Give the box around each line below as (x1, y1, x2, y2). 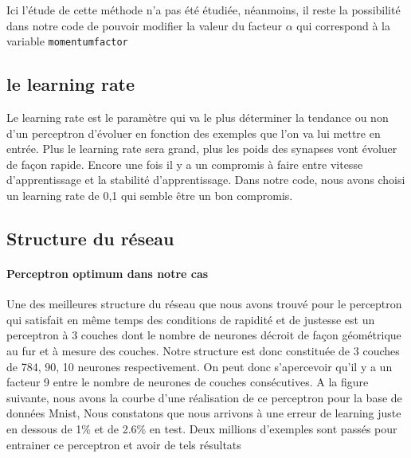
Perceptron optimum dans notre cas (6, 264, 209, 281)
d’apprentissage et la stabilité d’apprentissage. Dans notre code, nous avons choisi (6, 171, 405, 188)
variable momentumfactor (6, 33, 128, 49)
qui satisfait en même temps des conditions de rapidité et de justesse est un (6, 311, 375, 327)
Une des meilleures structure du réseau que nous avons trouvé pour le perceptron (6, 296, 402, 312)
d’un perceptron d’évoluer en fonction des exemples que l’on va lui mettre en (6, 124, 381, 141)
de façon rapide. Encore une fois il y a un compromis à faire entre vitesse (6, 155, 363, 172)
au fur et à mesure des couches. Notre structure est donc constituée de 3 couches (6, 342, 400, 358)
